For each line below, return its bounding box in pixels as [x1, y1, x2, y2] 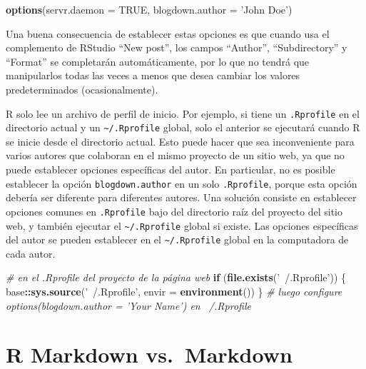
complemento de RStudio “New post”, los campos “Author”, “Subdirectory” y [6, 40, 347, 55]
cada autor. [6, 246, 56, 261]
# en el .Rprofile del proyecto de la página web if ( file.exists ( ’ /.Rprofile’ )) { [6, 270, 347, 285]
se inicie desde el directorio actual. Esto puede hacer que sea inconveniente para [6, 133, 355, 148]
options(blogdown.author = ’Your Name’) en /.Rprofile [6, 298, 251, 313]
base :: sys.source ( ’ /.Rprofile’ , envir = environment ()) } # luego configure [6, 284, 342, 299]
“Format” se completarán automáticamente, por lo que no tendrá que [6, 54, 310, 69]
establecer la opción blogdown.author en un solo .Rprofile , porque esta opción [6, 176, 357, 191]
